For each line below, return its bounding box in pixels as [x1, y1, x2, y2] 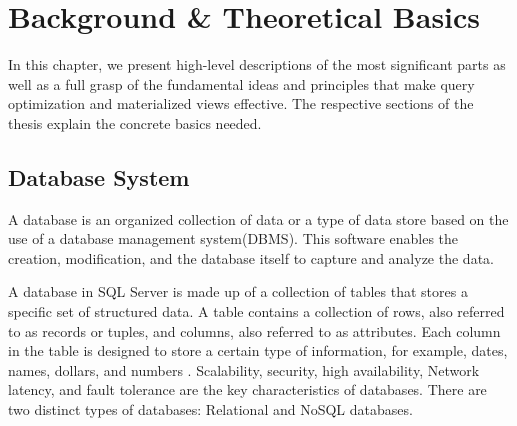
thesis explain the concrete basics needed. [8, 112, 262, 133]
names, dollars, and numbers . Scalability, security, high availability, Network [8, 359, 480, 380]
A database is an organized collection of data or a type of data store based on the [8, 208, 509, 229]
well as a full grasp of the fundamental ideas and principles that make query [8, 73, 475, 94]
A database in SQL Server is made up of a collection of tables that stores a [8, 281, 468, 302]
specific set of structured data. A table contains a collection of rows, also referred [8, 301, 505, 322]
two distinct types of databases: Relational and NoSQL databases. [8, 399, 413, 420]
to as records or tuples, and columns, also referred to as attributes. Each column [8, 320, 501, 341]
